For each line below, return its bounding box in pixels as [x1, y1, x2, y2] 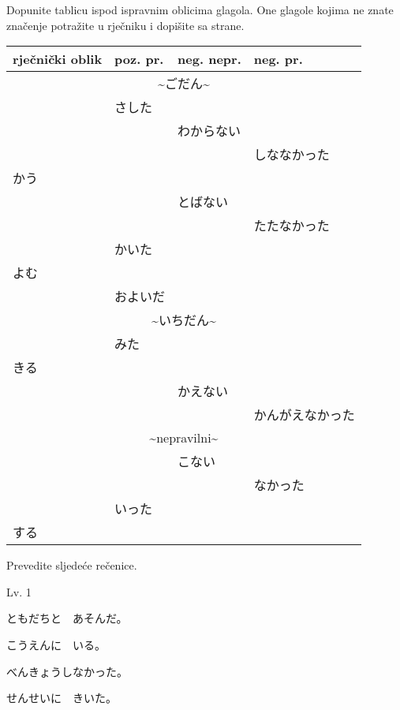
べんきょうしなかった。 [6, 663, 128, 679]
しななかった [253, 145, 330, 164]
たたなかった [253, 216, 330, 235]
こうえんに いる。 [6, 636, 106, 652]
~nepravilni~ [149, 428, 219, 447]
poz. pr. [114, 50, 164, 69]
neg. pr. [253, 50, 303, 69]
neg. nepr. [178, 50, 241, 69]
